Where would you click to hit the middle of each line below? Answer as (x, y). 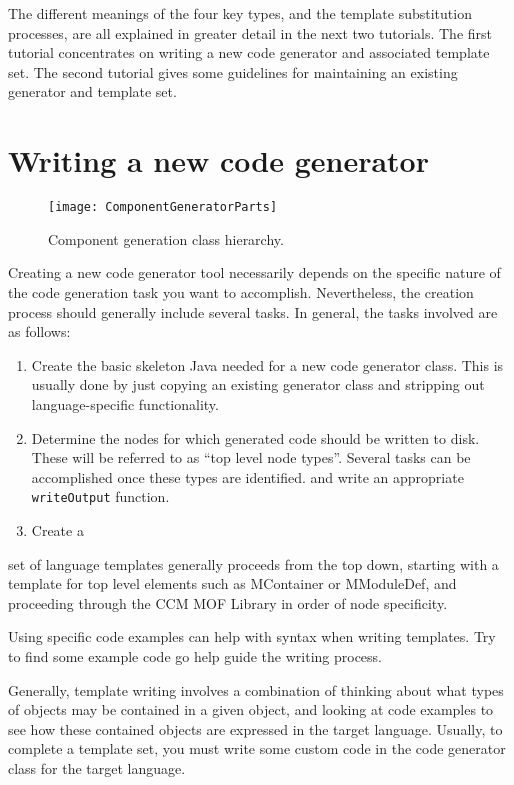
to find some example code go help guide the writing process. (195, 655)
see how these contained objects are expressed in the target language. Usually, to (255, 728)
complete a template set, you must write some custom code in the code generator (257, 748)
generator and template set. (92, 91)
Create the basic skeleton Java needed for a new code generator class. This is (267, 364)
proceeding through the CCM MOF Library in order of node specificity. (228, 602)
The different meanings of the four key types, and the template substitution (240, 13)
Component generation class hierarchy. (166, 238)
